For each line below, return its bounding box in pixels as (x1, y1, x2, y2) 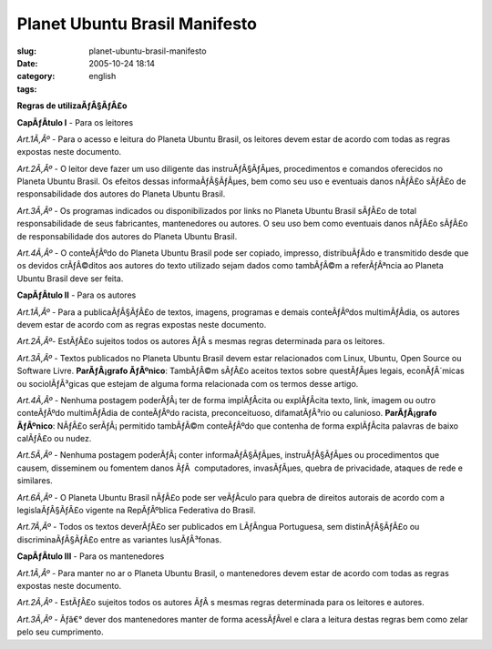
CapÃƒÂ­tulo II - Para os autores (16, 289, 137, 300)
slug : (16, 46, 36, 56)
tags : (16, 83, 37, 95)
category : (16, 71, 56, 82)
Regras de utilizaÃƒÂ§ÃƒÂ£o (16, 100, 128, 111)
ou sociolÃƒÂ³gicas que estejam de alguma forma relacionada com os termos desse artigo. (16, 378, 359, 389)
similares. (16, 475, 54, 486)
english (88, 71, 117, 82)
